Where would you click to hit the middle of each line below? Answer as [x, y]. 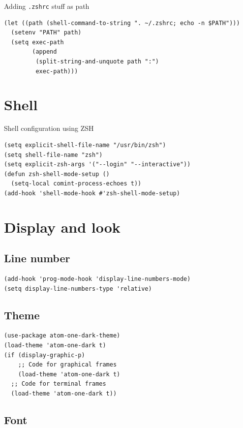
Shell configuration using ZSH [49, 128]
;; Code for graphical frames [67, 365]
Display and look [62, 227]
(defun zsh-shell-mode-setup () [57, 174]
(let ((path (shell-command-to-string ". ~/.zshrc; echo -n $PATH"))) [122, 23]
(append [45, 52]
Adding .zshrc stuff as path [47, 6]
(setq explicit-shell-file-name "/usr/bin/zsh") [85, 145]
